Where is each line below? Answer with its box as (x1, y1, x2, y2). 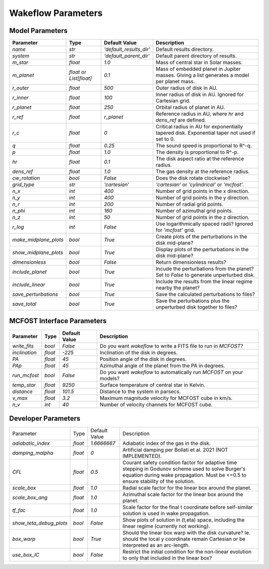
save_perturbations (12, 291, 58, 298)
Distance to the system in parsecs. (100, 388, 181, 395)
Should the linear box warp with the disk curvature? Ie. (122, 529, 251, 536)
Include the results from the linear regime (155, 278, 253, 285)
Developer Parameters (9, 414, 81, 422)
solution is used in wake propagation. (122, 510, 210, 517)
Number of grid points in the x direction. (155, 188, 250, 194)
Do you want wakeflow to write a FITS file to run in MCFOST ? (100, 342, 244, 349)
